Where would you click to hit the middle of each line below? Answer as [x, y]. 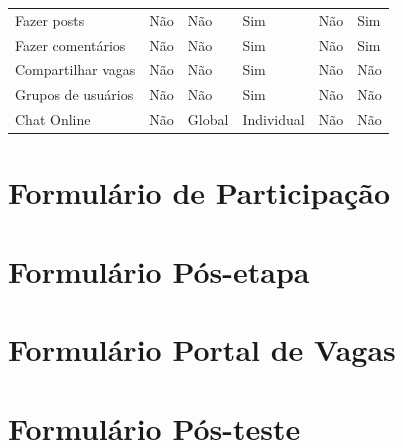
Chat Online [53, 119]
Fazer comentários [70, 44]
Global [208, 119]
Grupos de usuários [74, 94]
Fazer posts [50, 19]
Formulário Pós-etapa [159, 270]
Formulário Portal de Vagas [202, 349]
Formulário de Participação [199, 192]
